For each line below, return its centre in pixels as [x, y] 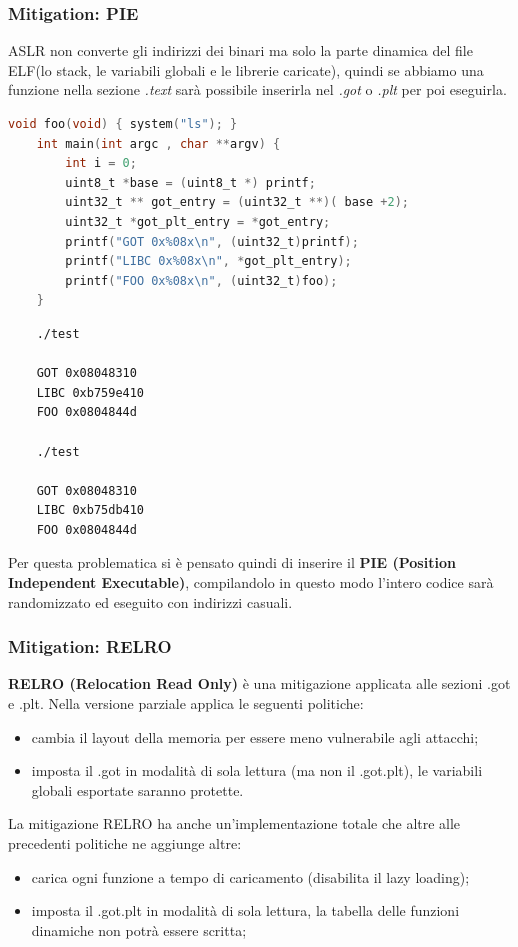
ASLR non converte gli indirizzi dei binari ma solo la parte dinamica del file [240, 50]
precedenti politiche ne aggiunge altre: [125, 843]
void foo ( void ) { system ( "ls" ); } [123, 124]
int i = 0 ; [101, 163]
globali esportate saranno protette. [137, 789]
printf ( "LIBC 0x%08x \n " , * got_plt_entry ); [208, 261]
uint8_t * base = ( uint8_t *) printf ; [190, 182]
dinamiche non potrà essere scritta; [139, 929]
